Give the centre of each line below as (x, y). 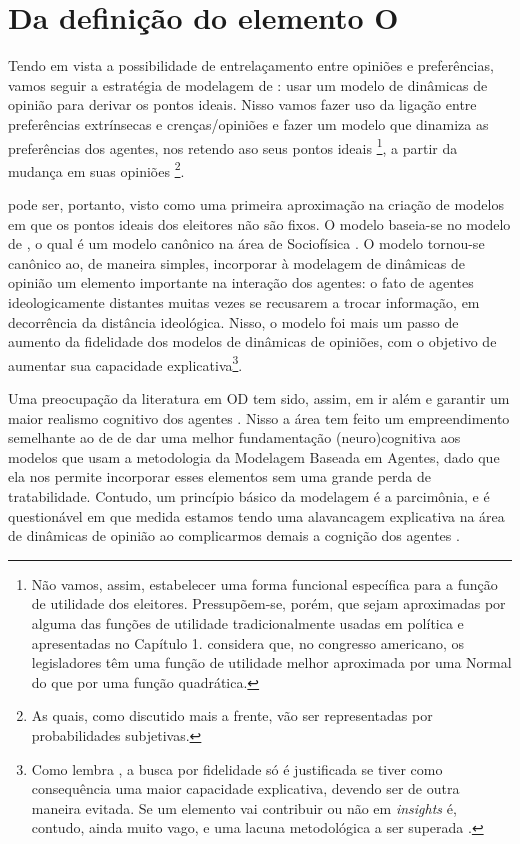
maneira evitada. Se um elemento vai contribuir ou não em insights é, (244, 807)
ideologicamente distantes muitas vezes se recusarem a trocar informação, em (244, 301)
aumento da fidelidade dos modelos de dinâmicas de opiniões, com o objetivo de (252, 341)
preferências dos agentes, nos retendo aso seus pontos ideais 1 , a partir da (233, 146)
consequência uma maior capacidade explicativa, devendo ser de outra (245, 788)
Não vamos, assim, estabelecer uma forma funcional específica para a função (264, 583)
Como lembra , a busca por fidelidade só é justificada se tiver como (237, 768)
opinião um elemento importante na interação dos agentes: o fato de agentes (241, 282)
